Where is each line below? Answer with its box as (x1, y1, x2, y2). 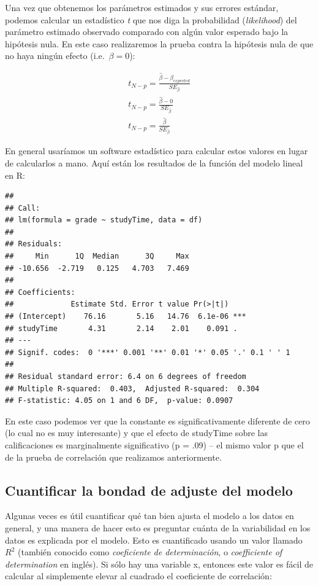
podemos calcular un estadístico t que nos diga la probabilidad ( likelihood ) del (5, 13, 297, 26)
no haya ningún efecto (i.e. (5, 49, 105, 62)
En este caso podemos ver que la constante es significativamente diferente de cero (5, 414, 310, 427)
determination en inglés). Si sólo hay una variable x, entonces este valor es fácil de (5, 557, 314, 570)
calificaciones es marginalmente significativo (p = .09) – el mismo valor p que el (5, 438, 304, 451)
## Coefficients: (5, 287, 75, 297)
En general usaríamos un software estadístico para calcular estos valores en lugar (5, 144, 308, 157)
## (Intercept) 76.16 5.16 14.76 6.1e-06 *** (5, 312, 246, 321)
